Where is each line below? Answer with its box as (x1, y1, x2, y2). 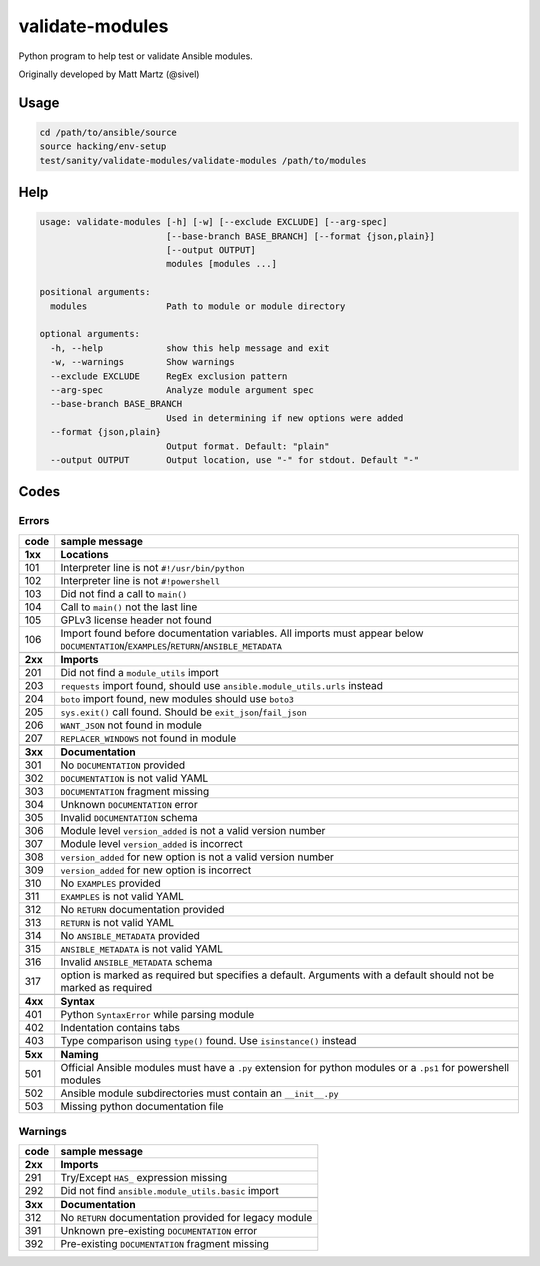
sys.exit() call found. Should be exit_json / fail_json (60, 705, 307, 719)
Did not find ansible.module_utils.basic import (60, 1184, 279, 1198)
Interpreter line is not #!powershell (60, 573, 220, 587)
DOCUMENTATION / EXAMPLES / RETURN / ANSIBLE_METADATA (60, 638, 282, 652)
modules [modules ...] (165, 258, 277, 270)
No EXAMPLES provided (60, 876, 161, 890)
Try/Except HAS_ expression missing (60, 1171, 228, 1185)
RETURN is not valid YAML (60, 915, 175, 929)
